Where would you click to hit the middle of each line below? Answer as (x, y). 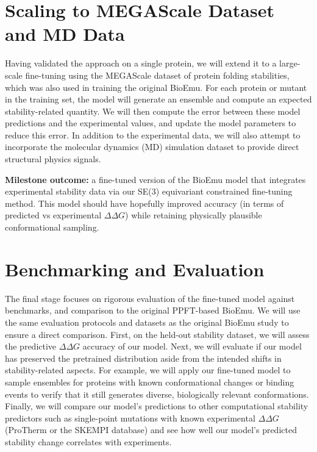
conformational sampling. (52, 227)
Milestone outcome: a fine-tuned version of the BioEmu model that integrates (155, 179)
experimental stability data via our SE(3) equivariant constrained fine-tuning (149, 191)
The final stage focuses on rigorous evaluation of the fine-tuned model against (150, 298)
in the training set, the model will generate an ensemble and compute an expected (158, 99)
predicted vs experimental (53, 215)
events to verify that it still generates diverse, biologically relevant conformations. (157, 394)
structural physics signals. (53, 159)
